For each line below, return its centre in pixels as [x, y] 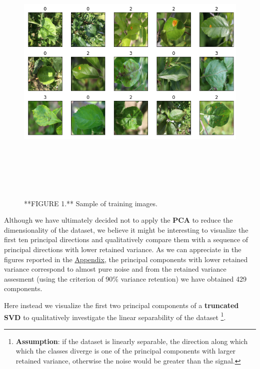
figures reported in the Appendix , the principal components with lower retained [126, 259]
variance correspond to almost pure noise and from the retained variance [115, 269]
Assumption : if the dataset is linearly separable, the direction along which [132, 341]
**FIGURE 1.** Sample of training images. [91, 203]
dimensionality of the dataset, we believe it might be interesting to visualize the [126, 229]
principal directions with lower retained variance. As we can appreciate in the [123, 249]
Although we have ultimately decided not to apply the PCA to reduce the [118, 220]
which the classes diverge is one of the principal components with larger [125, 351]
